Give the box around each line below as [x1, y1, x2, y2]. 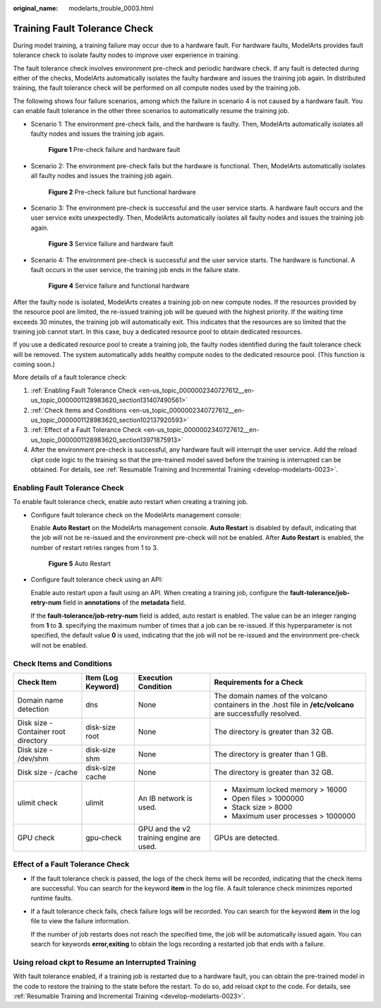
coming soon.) [13, 361, 56, 369]
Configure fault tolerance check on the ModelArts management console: [30, 510, 241, 519]
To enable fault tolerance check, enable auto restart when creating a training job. [13, 498, 248, 506]
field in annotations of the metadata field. [63, 598, 186, 607]
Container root [17, 727, 66, 737]
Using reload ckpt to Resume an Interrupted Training [13, 957, 197, 967]
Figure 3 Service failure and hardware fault [48, 240, 174, 248]
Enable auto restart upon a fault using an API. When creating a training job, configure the [30, 588, 289, 597]
